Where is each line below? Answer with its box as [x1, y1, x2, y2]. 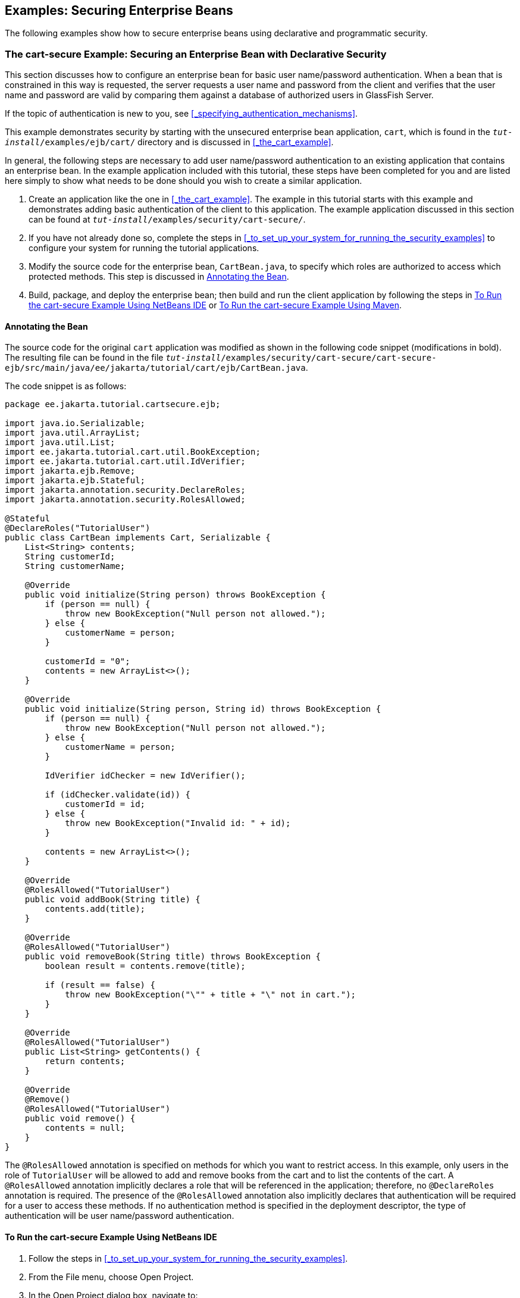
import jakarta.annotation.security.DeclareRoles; [5, 485, 246, 495]
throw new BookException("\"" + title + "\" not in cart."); [65, 990, 356, 1000]
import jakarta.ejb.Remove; [5, 466, 136, 476]
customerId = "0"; [45, 656, 130, 667]
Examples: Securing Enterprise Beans [5, 3, 233, 18]
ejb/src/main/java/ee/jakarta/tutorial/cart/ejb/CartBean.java [5, 363, 306, 373]
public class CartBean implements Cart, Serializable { [5, 533, 271, 543]
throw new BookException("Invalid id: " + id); [65, 818, 291, 828]
